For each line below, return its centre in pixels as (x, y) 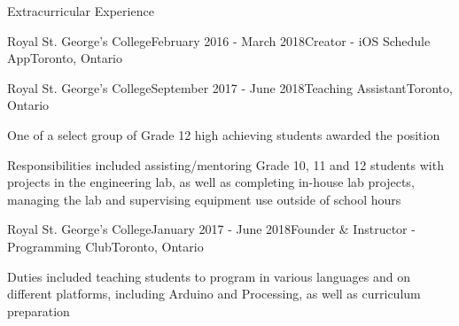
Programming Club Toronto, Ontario (105, 246)
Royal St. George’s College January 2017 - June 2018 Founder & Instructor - (211, 229)
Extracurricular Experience (81, 11)
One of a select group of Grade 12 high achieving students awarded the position (224, 134)
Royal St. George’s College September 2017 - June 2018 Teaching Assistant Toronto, (230, 87)
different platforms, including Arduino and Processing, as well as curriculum (214, 294)
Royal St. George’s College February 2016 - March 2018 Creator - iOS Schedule (219, 40)
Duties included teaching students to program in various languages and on (209, 276)
